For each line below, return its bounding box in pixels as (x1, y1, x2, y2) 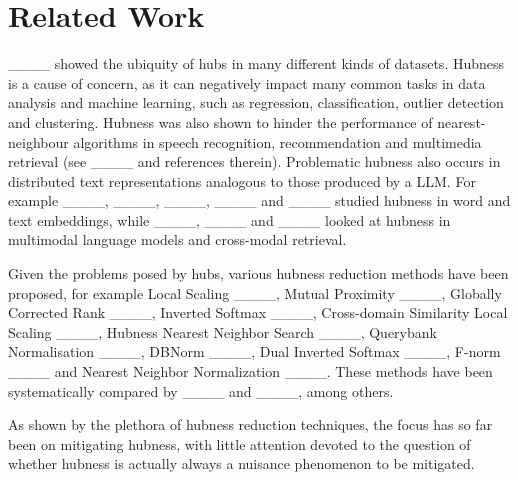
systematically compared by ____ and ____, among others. (8, 380, 394, 401)
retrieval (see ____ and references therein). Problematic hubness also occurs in (8, 151, 501, 172)
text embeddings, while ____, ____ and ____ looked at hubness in (8, 209, 451, 230)
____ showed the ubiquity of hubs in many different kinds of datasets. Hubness (8, 53, 505, 74)
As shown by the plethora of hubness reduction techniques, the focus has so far (8, 414, 493, 435)
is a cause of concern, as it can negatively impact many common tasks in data (8, 72, 486, 93)
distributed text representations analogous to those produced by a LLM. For (8, 170, 476, 191)
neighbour (8, 131, 69, 152)
